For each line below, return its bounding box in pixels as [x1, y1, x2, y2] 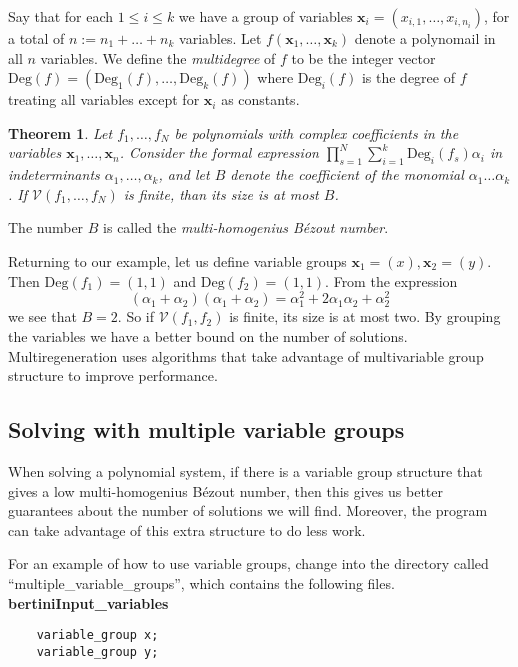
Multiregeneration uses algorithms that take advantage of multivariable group [8, 345, 484, 366]
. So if [117, 306, 155, 327]
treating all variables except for [8, 89, 200, 110]
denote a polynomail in [354, 28, 496, 48]
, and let [158, 164, 210, 185]
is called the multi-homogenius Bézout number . [103, 217, 389, 238]
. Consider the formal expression [119, 142, 319, 163]
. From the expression [325, 270, 458, 291]
